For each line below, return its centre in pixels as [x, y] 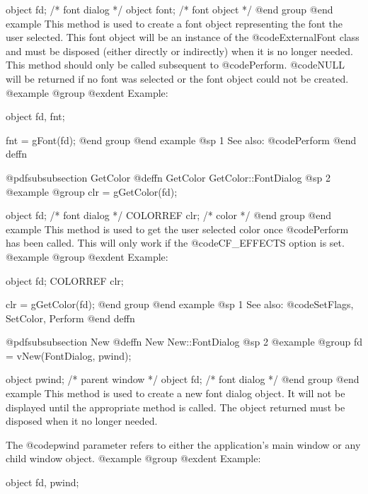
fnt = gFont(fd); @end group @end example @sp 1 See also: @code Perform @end [181, 140]
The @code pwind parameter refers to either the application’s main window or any [183, 444]
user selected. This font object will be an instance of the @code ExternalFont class [183, 37]
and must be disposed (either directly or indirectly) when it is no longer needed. [179, 51]
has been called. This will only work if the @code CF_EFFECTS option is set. [175, 243]
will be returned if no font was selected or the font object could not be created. [177, 78]
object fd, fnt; [35, 116]
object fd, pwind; [42, 482]
